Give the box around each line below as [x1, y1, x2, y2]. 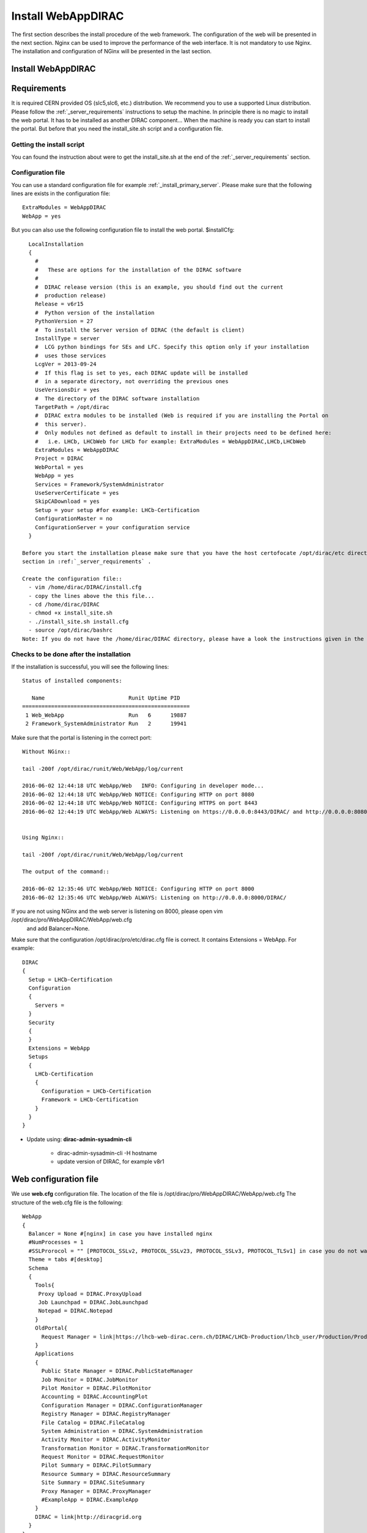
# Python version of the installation [34, 309, 155, 316]
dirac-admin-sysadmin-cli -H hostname [57, 1150, 157, 1157]
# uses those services [34, 352, 106, 359]
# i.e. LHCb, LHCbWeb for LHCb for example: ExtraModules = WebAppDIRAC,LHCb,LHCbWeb [34, 438, 306, 445]
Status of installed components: [22, 678, 122, 684]
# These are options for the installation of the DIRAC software [34, 266, 242, 273]
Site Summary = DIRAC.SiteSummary [41, 1479, 145, 1486]
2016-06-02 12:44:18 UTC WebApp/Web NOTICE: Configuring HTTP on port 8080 [22, 791, 254, 798]
